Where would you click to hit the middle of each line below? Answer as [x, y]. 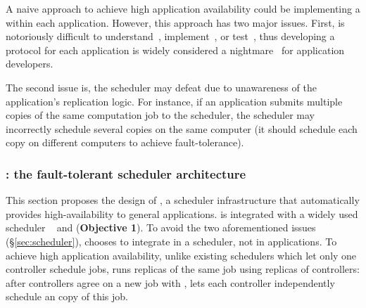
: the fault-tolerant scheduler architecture [126, 173]
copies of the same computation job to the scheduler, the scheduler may [160, 115]
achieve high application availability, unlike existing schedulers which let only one [181, 255]
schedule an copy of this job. [67, 296]
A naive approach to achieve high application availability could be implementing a [183, 8]
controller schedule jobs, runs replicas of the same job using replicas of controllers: [183, 269]
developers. [30, 64]
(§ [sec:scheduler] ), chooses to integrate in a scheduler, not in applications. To [171, 241]
